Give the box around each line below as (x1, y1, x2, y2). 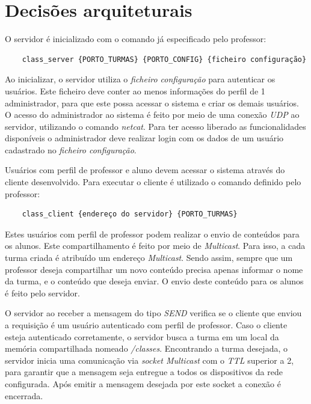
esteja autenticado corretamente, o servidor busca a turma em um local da (5, 330, 279, 343)
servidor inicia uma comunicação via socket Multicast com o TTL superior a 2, (5, 353, 294, 366)
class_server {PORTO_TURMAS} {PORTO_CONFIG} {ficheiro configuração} (22, 55, 307, 64)
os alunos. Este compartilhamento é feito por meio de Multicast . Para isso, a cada (5, 239, 306, 252)
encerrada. (5, 389, 43, 402)
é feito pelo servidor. (5, 286, 80, 299)
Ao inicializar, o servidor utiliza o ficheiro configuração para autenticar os (5, 73, 276, 85)
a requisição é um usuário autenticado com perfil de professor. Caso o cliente (5, 319, 288, 331)
